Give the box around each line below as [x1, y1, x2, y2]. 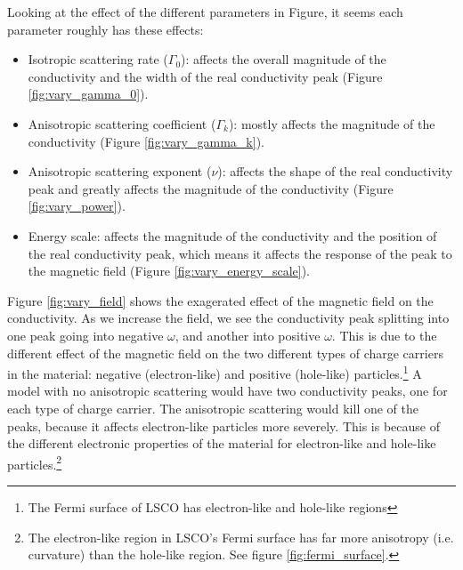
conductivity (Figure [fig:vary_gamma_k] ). [28, 132, 264, 150]
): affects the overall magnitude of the [181, 50, 386, 68]
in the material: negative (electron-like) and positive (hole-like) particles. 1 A [7, 362, 422, 382]
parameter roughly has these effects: [7, 20, 204, 38]
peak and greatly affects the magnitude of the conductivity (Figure [28, 179, 394, 197]
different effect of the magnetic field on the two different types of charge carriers [7, 343, 443, 362]
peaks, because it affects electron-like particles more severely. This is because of [7, 416, 441, 435]
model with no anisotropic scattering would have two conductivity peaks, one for [7, 381, 448, 400]
